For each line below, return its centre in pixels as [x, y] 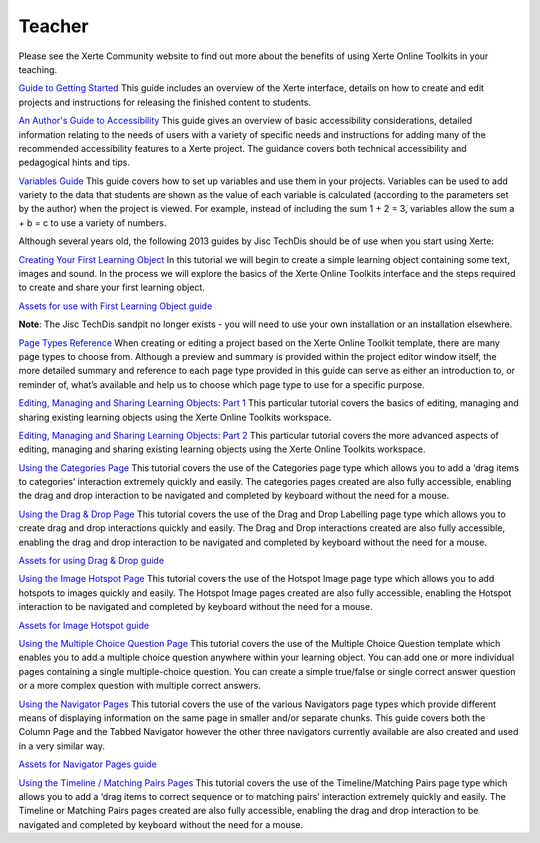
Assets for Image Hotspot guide [84, 625]
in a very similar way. [61, 746]
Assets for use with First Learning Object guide [115, 306]
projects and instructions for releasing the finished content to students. [165, 102]
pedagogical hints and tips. [74, 162]
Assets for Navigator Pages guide [87, 764]
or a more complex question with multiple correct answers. [140, 686]
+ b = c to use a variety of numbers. [92, 222]
